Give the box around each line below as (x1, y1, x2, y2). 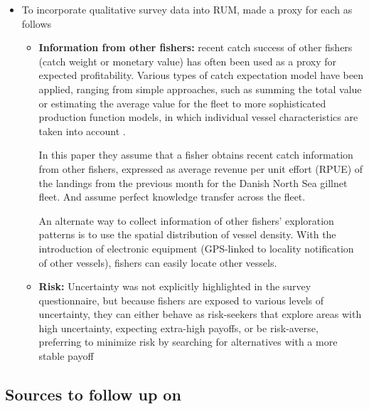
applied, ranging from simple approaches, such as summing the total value (38, 81, 362, 96)
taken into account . (38, 123, 126, 138)
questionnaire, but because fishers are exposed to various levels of (38, 292, 324, 307)
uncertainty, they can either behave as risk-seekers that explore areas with (38, 307, 362, 322)
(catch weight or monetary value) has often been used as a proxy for (38, 53, 337, 68)
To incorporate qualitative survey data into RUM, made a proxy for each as (21, 2, 353, 16)
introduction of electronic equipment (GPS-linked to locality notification (38, 240, 354, 255)
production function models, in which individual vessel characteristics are (38, 110, 358, 124)
